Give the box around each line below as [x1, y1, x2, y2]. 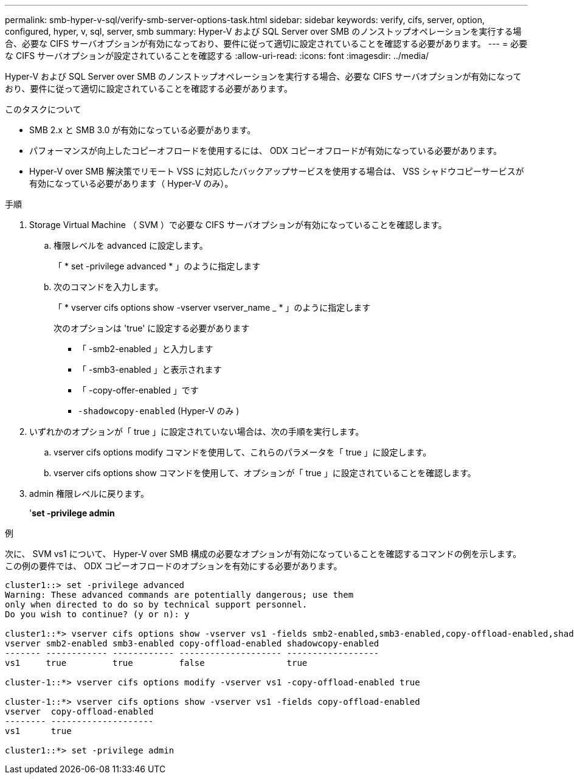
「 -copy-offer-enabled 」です [78, 385, 199, 395]
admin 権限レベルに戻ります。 [29, 488, 149, 499]
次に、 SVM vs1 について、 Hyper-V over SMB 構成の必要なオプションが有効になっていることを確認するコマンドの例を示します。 [5, 549, 522, 559]
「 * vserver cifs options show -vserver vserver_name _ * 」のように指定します [54, 302, 371, 313]
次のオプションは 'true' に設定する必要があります [54, 323, 250, 333]
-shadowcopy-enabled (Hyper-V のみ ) [78, 406, 240, 416]
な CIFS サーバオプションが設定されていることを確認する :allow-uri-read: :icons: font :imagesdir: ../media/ [5, 50, 429, 61]
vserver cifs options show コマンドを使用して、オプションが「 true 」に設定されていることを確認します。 [54, 468, 476, 478]
